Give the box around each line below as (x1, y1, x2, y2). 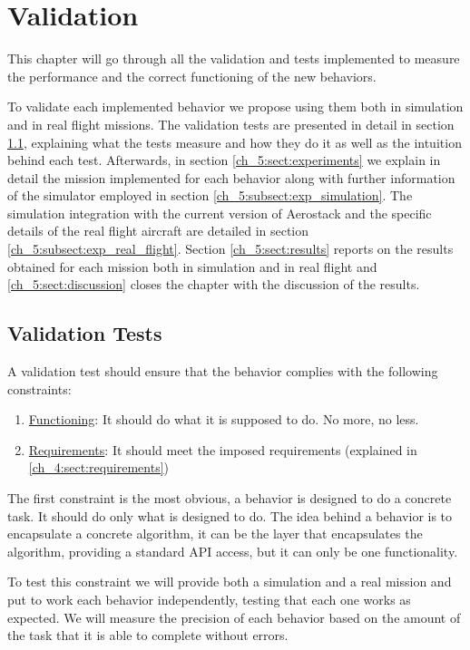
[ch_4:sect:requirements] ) (28, 458, 170, 477)
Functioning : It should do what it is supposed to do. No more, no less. (28, 410, 419, 429)
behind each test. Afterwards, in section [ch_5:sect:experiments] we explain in (7, 150, 441, 170)
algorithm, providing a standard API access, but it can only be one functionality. (7, 541, 458, 560)
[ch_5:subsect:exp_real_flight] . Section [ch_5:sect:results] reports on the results (7, 239, 454, 258)
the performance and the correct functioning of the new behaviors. (7, 66, 377, 85)
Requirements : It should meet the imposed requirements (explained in (28, 440, 417, 459)
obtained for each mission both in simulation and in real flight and (7, 257, 377, 276)
